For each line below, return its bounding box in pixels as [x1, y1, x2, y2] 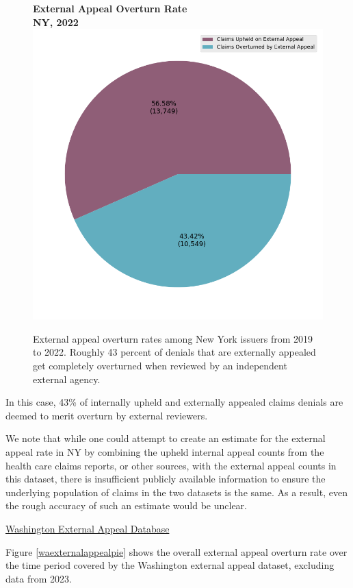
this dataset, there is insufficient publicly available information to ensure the [5, 471, 326, 486]
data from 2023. [5, 571, 72, 585]
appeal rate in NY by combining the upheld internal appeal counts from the [5, 444, 324, 458]
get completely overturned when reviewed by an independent [33, 358, 287, 372]
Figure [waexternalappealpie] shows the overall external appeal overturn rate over [5, 544, 348, 559]
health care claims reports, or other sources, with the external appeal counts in [5, 458, 337, 472]
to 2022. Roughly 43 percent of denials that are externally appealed [33, 345, 316, 359]
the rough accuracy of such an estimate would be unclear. [5, 498, 247, 513]
